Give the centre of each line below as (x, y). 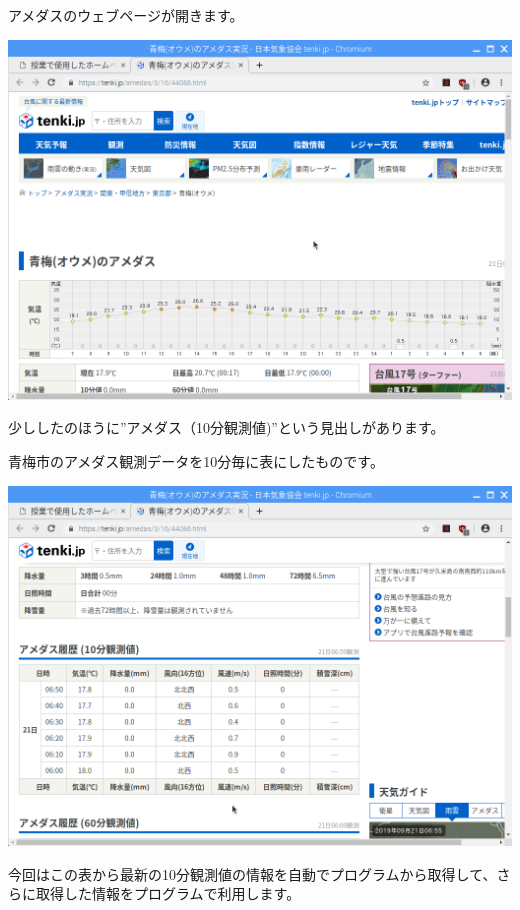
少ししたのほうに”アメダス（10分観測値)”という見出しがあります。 (226, 427)
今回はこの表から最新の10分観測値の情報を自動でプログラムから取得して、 (252, 873)
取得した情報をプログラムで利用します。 (168, 893)
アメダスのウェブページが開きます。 (126, 15)
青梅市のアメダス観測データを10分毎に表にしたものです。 (196, 461)
